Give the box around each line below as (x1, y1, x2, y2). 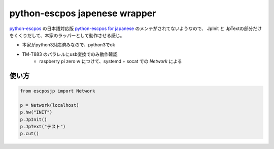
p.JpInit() (20, 116, 47, 122)
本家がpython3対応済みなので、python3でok (22, 42, 115, 48)
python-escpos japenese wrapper (9, 8, 156, 19)
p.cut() (20, 131, 39, 137)
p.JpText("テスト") (20, 124, 66, 130)
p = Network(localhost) (20, 102, 80, 108)
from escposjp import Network (20, 88, 95, 94)
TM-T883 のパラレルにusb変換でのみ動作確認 (22, 51, 118, 57)
